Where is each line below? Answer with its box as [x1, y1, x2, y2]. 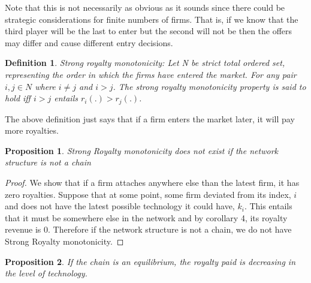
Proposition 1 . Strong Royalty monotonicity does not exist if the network [5, 144, 278, 156]
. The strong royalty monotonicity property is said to [113, 80, 306, 92]
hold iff [5, 92, 31, 104]
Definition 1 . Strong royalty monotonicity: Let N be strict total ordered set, [5, 56, 285, 69]
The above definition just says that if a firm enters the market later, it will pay [5, 112, 295, 125]
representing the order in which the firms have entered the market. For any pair [5, 68, 297, 80]
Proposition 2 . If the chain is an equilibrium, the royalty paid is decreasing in [5, 255, 296, 267]
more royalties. [5, 124, 59, 137]
